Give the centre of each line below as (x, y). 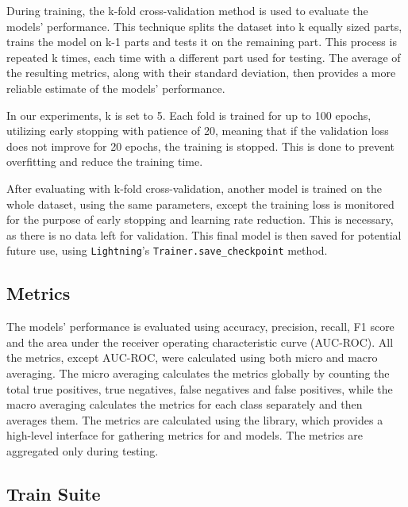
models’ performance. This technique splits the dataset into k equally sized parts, (204, 26)
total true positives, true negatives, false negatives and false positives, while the (200, 388)
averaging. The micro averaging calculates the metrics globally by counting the (198, 373)
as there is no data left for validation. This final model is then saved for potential (204, 234)
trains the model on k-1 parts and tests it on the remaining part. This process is (202, 42)
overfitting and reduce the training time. (105, 161)
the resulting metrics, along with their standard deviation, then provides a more (201, 73)
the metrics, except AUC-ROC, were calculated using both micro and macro (192, 357)
